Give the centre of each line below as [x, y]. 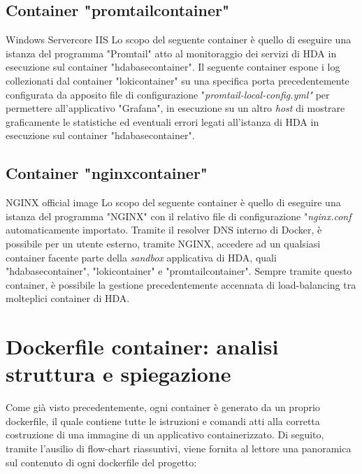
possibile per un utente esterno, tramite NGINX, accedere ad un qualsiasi [163, 243]
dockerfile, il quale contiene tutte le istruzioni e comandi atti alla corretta [163, 421]
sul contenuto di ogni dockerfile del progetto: [101, 462]
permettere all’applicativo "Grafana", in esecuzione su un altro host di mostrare [175, 108]
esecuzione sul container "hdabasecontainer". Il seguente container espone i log [173, 67]
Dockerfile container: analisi [142, 346]
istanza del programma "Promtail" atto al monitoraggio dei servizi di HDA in [171, 53]
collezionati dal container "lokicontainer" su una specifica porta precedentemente [178, 80]
